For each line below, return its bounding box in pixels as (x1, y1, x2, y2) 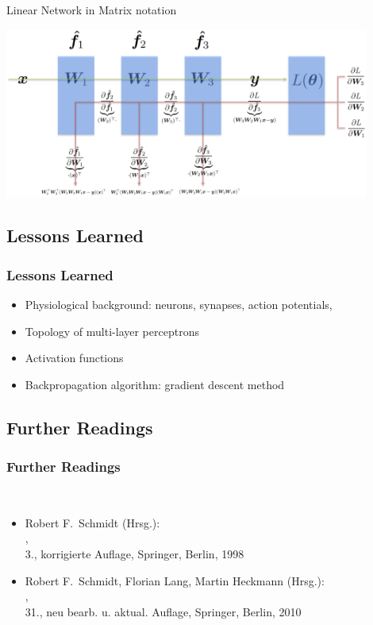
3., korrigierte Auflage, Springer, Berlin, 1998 (25, 546, 244, 562)
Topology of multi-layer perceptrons (25, 322, 199, 339)
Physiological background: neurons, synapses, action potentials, (25, 295, 333, 312)
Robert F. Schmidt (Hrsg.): (25, 514, 160, 530)
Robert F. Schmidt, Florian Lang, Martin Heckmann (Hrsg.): (25, 572, 325, 588)
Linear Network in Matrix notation (6, 2, 177, 17)
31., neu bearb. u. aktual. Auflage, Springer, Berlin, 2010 (25, 603, 302, 619)
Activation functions (25, 349, 124, 366)
